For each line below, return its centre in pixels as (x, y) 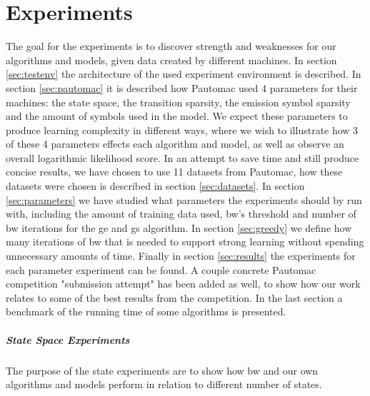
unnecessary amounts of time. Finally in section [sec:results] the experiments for (181, 256)
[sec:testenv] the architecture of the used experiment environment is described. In (184, 74)
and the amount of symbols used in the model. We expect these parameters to (177, 116)
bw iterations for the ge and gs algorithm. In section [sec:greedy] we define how (179, 227)
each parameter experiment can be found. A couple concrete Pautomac (161, 269)
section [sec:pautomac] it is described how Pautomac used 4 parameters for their (182, 87)
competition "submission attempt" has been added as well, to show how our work (183, 284)
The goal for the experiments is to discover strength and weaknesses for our (171, 46)
